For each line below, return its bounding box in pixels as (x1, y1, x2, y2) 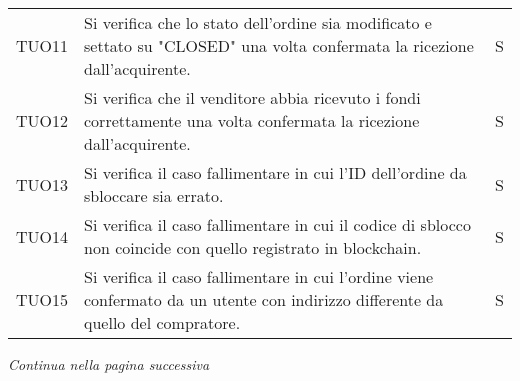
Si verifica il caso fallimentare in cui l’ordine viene (84, 265, 434, 288)
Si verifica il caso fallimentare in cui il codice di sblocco (84, 213, 471, 236)
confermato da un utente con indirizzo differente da (84, 288, 444, 311)
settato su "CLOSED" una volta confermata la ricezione (84, 34, 474, 57)
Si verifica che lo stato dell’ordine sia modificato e (84, 11, 432, 34)
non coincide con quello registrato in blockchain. (84, 236, 422, 259)
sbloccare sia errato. (84, 184, 224, 207)
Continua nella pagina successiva (8, 354, 210, 374)
